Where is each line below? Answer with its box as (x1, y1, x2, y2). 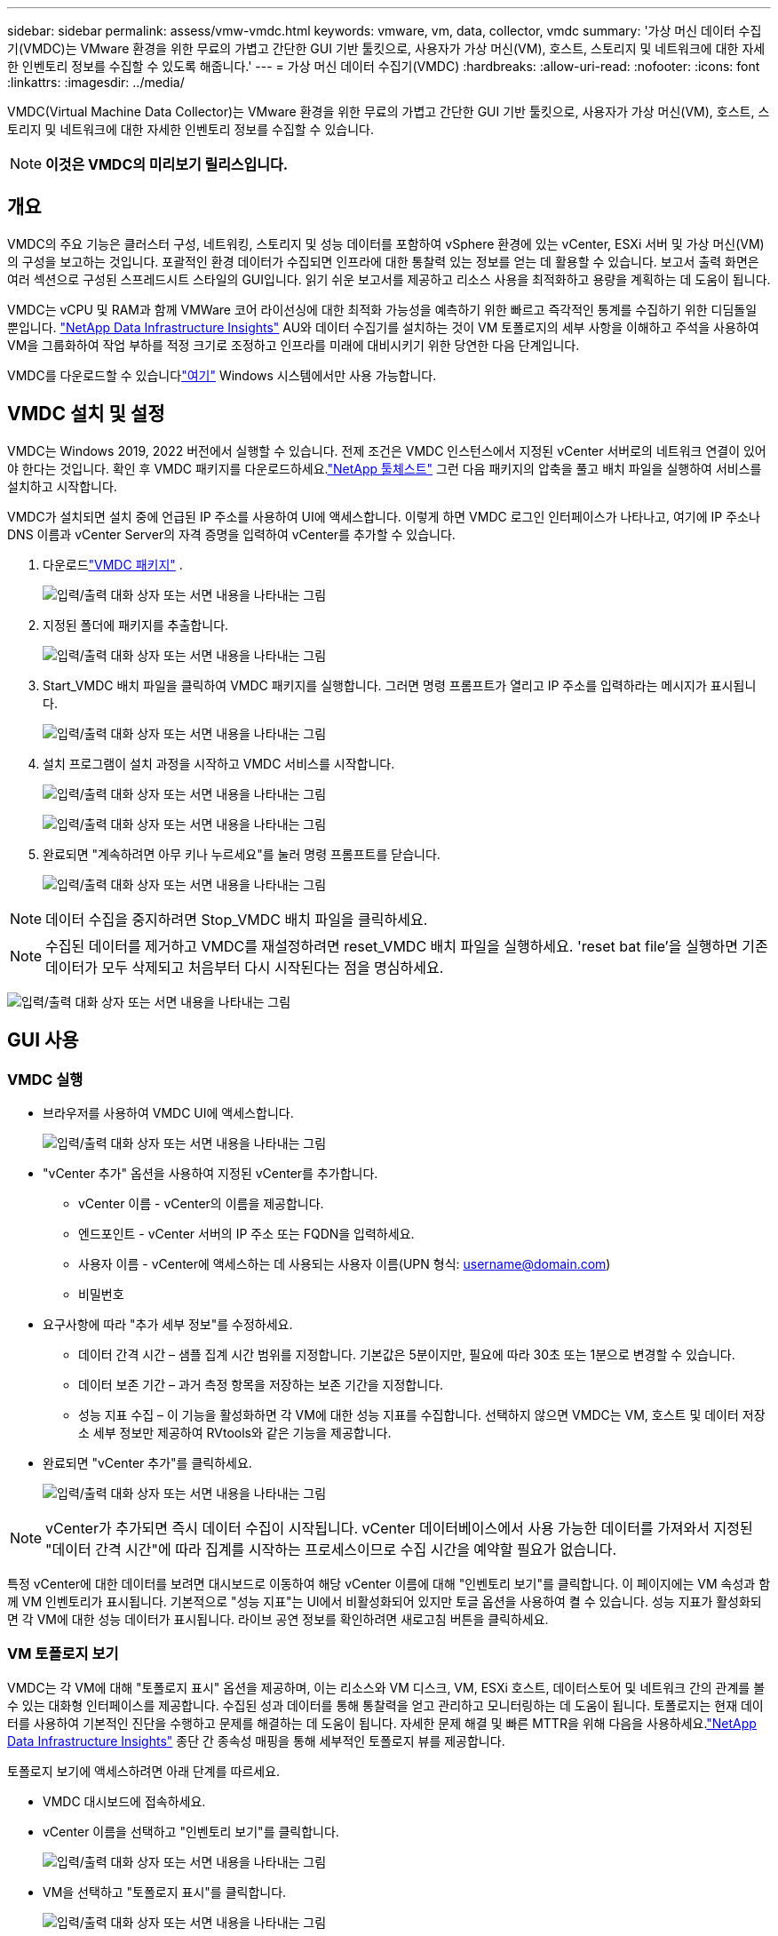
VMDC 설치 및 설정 (7, 402, 165, 426)
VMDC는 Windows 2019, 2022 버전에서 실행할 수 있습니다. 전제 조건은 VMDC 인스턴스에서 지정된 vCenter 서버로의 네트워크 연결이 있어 (7, 442, 766, 458)
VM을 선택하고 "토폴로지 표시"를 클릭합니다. (43, 1884, 287, 1900)
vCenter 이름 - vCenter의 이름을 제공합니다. (78, 1195, 324, 1211)
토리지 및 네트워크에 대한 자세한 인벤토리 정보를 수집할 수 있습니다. (7, 122, 374, 137)
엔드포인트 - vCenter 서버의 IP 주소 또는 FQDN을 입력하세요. (78, 1225, 415, 1241)
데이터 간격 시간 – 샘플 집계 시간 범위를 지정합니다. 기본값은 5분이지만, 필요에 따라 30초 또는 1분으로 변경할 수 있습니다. (78, 1346, 735, 1362)
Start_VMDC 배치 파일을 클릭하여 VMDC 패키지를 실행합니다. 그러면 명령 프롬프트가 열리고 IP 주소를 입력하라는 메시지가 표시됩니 (43, 677, 757, 693)
